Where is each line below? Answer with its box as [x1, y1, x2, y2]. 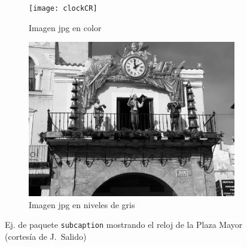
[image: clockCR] [29, 4, 97, 13]
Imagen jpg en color [29, 21, 102, 33]
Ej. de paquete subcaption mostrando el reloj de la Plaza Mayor [5, 218, 243, 231]
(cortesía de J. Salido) [5, 230, 87, 243]
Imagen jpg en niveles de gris [29, 198, 135, 211]
